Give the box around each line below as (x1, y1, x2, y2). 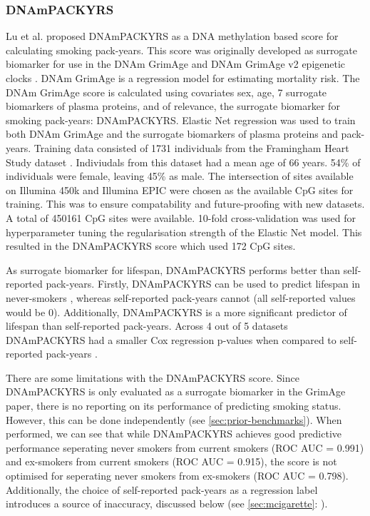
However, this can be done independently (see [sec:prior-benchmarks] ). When (6, 412, 342, 427)
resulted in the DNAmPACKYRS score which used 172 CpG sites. (6, 238, 296, 253)
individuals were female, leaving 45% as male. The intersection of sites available (6, 168, 354, 183)
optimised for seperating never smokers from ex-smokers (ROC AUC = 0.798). (6, 468, 349, 483)
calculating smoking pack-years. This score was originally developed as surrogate (6, 42, 358, 57)
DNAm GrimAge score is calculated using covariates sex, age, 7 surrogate (6, 84, 327, 99)
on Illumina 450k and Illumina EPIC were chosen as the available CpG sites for (6, 182, 354, 197)
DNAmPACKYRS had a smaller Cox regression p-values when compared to (6, 332, 336, 347)
